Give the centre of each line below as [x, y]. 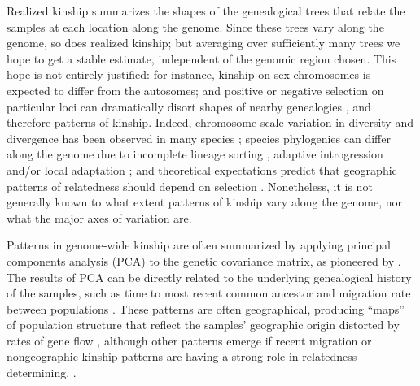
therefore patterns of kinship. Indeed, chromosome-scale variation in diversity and [210, 122]
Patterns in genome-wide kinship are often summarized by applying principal [199, 245]
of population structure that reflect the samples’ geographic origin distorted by [203, 325]
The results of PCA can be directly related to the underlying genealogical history [209, 277]
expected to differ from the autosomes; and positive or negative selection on [195, 90]
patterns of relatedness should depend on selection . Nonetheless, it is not [190, 186]
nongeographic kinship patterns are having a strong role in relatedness [182, 356]
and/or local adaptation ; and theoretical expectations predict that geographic [202, 169]
